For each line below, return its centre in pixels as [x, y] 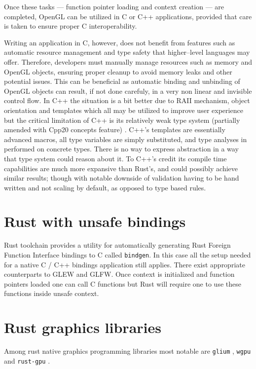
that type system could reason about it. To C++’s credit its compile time [115, 158]
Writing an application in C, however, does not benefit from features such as [120, 42]
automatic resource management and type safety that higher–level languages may [127, 52]
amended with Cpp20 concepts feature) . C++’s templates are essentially [115, 129]
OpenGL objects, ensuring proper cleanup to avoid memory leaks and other [118, 71]
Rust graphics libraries [83, 327]
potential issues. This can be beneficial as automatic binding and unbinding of [122, 81]
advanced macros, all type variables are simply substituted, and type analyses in [126, 139]
